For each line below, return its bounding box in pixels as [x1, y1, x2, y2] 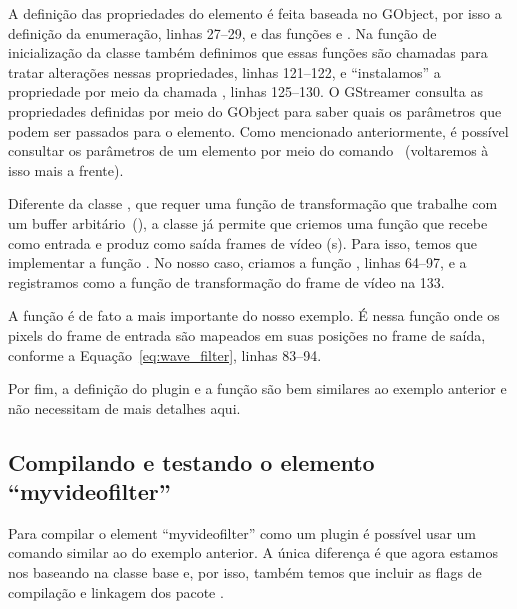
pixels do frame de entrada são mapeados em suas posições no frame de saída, [8, 324, 486, 345]
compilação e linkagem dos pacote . [8, 581, 224, 602]
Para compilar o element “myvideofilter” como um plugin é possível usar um [8, 522, 476, 543]
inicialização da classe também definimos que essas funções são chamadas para [8, 42, 488, 63]
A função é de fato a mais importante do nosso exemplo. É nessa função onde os [8, 305, 500, 326]
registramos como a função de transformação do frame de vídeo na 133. [8, 271, 445, 292]
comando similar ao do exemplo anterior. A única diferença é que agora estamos [8, 542, 498, 563]
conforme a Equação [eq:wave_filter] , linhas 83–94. [8, 344, 322, 365]
